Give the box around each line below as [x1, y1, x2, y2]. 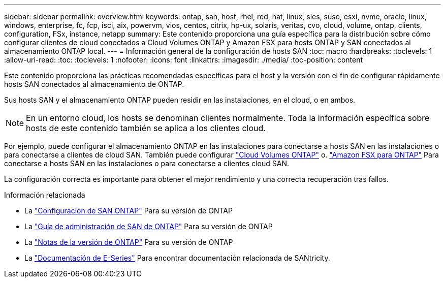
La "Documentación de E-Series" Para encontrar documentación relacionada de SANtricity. [24, 254, 330, 262]
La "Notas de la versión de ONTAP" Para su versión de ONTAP [24, 238, 233, 246]
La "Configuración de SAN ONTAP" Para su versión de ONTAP [24, 206, 233, 215]
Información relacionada [4, 191, 85, 199]
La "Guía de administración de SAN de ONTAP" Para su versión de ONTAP [24, 222, 273, 231]
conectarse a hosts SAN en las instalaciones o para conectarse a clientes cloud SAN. [4, 159, 289, 168]
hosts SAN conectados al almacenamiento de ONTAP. [4, 80, 184, 88]
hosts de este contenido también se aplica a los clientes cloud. [26, 123, 266, 133]
